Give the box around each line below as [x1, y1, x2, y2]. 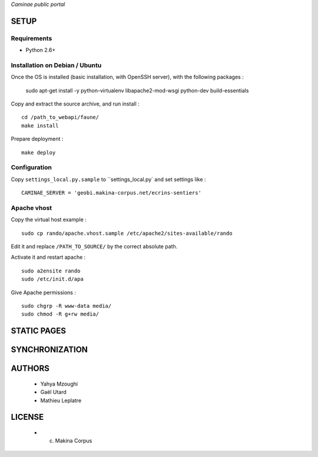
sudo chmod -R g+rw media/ [21, 311, 100, 318]
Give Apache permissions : [11, 289, 77, 296]
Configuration [11, 163, 52, 172]
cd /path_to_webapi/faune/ [21, 114, 100, 121]
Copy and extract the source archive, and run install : [11, 100, 140, 107]
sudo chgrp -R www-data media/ [21, 303, 112, 310]
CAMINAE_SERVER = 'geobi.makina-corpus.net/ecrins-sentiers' [21, 189, 201, 196]
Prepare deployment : [11, 136, 64, 143]
